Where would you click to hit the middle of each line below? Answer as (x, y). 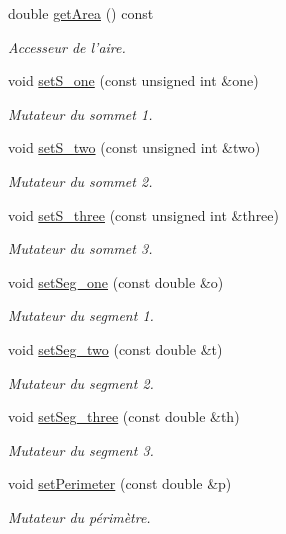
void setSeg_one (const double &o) (116, 281)
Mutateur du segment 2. (81, 382)
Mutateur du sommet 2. (80, 180)
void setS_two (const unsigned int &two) (134, 147)
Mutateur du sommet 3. (80, 248)
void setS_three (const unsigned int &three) (144, 214)
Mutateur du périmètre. (79, 516)
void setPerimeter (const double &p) (120, 483)
